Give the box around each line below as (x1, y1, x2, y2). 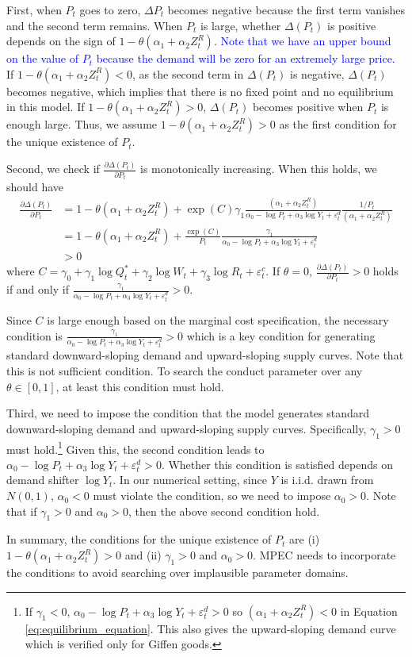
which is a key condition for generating (186, 327, 376, 344)
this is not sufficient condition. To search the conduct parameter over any (6, 363, 363, 379)
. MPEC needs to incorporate (253, 547, 396, 563)
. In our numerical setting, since (113, 471, 267, 488)
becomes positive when (252, 98, 364, 115)
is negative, (290, 65, 345, 82)
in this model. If (6, 98, 85, 115)
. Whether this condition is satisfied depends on (161, 455, 393, 472)
